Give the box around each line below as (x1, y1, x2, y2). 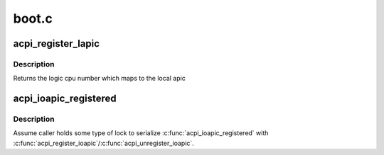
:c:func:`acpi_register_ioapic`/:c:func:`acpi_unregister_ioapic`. (13, 139, 195, 147)
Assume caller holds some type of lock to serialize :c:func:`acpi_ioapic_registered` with (13, 129, 269, 137)
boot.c (13, 11, 53, 26)
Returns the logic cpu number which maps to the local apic (13, 74, 186, 83)
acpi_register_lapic (13, 38, 100, 50)
